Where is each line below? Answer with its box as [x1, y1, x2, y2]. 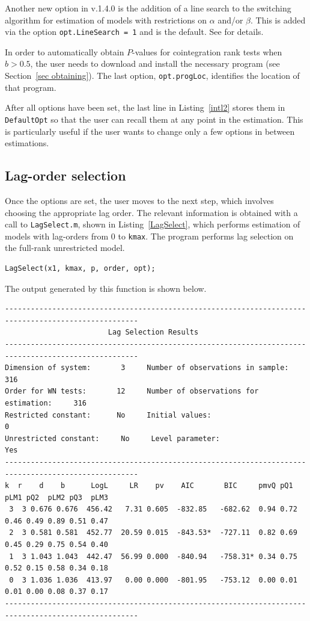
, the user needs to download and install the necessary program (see [30, 57, 280, 70]
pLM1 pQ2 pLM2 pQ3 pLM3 [5, 493, 108, 502]
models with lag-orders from [5, 229, 109, 242]
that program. [5, 81, 56, 93]
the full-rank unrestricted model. [5, 241, 125, 254]
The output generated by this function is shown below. [5, 282, 207, 294]
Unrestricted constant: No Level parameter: [5, 434, 220, 443]
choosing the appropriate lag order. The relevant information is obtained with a [5, 206, 298, 218]
